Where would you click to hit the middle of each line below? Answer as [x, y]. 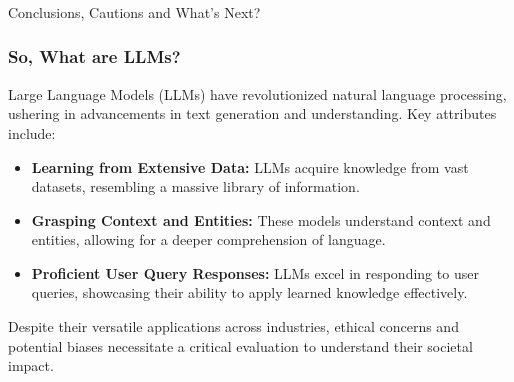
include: [32, 132]
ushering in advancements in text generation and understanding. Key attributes [252, 113]
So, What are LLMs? [94, 56]
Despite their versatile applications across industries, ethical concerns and [233, 326]
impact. [31, 365]
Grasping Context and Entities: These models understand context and [261, 219]
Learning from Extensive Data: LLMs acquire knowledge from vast [250, 166]
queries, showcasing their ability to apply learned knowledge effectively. [249, 292]
